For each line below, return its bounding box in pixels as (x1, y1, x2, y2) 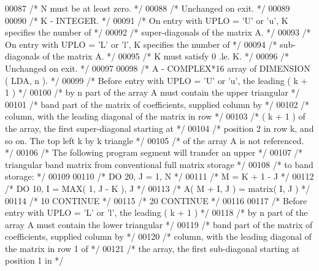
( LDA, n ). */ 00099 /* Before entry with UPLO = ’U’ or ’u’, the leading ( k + (5, 74, 308, 86)
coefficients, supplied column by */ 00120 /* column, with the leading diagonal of (5, 230, 312, 243)
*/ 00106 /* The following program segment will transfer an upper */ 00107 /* (5, 146, 303, 159)
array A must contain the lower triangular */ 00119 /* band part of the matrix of (5, 218, 313, 231)
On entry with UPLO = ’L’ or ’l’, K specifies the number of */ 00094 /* (5, 37, 277, 50)
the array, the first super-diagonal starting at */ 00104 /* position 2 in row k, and (5, 121, 314, 134)
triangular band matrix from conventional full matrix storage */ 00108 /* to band (5, 158, 313, 170)
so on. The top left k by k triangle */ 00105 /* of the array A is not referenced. (5, 134, 304, 147)
